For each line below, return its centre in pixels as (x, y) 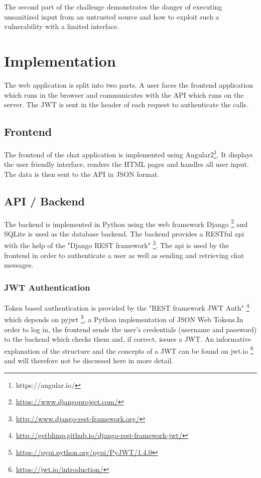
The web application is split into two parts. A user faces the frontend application (128, 84)
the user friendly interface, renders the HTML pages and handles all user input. (126, 164)
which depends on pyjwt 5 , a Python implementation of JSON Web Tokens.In (124, 318)
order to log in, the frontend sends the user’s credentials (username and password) (130, 329)
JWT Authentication (47, 287)
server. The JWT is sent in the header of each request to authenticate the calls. (126, 104)
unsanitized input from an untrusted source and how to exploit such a (112, 16)
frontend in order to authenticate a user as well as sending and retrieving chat (124, 255)
